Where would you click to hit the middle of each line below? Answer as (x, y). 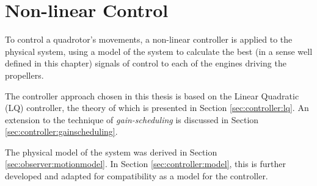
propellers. (24, 75)
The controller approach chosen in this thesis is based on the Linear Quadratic (152, 95)
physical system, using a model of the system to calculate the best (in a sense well (159, 51)
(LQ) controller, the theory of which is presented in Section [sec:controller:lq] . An (157, 108)
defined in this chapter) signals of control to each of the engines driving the (146, 63)
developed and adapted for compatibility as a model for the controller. (137, 176)
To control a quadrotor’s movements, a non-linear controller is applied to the (149, 39)
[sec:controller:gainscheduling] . (61, 131)
